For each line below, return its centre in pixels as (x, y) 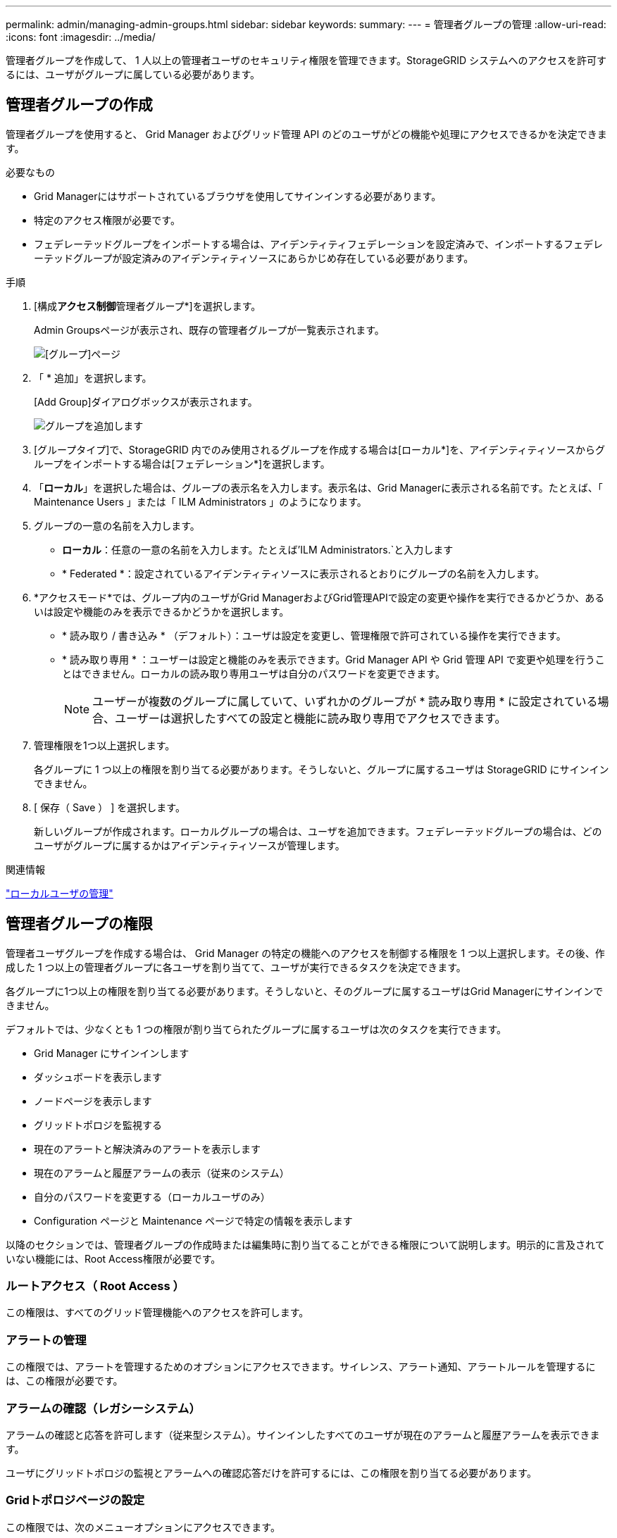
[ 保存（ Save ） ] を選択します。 (110, 807)
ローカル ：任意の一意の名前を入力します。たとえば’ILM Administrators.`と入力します (258, 549)
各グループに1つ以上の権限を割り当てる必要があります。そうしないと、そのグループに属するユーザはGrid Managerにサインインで (305, 991)
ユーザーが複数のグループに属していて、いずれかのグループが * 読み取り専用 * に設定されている (345, 701)
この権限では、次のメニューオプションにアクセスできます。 (143, 1527)
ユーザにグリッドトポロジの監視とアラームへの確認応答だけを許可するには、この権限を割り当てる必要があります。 (271, 1473)
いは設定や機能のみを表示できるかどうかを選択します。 (162, 611)
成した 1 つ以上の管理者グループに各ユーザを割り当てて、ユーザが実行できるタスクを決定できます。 (236, 967)
